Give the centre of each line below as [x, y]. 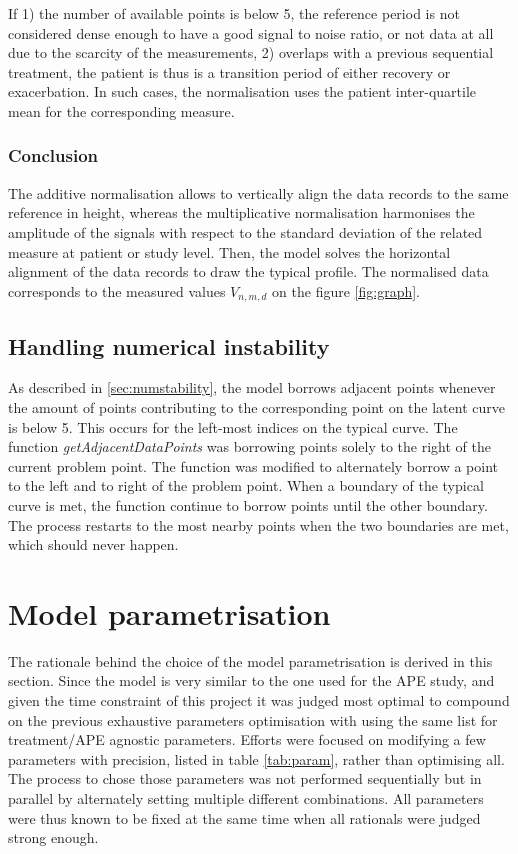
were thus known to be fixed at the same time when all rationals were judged [244, 817]
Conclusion [53, 155]
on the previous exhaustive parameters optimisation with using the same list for [253, 719]
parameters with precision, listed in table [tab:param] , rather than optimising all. [256, 758]
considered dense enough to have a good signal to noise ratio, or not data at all [251, 32]
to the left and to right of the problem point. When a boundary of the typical [246, 485]
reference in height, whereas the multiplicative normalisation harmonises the [241, 212]
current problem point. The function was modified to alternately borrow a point [253, 465]
